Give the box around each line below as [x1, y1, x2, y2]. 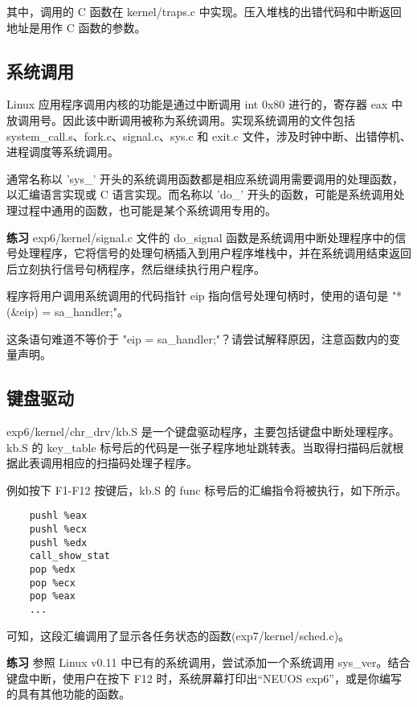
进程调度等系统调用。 [6, 143, 119, 160]
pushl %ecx [29, 523, 88, 535]
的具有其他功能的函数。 [6, 685, 130, 702]
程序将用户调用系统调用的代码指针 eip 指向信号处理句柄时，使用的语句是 [6, 287, 389, 304]
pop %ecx [29, 577, 76, 589]
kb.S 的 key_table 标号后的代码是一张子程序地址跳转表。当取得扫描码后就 [6, 438, 393, 455]
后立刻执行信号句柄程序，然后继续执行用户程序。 [6, 260, 265, 277]
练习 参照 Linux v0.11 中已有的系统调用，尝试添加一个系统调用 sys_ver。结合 [6, 654, 411, 671]
